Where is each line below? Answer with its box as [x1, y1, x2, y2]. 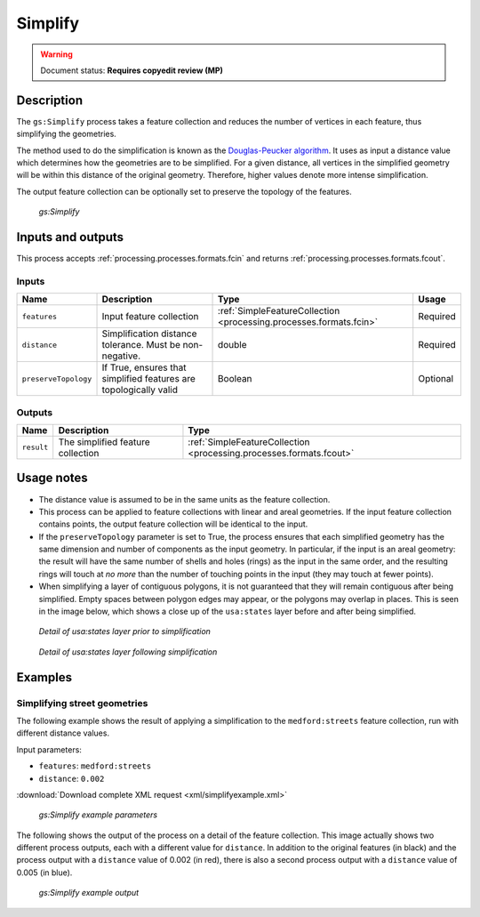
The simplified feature [58, 436, 150, 448]
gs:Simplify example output [38, 888, 140, 898]
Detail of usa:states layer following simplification [38, 646, 218, 657]
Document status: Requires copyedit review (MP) [40, 65, 224, 76]
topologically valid [101, 383, 178, 396]
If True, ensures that [101, 361, 187, 374]
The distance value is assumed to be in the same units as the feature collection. [38, 494, 331, 504]
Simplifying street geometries [16, 696, 148, 709]
